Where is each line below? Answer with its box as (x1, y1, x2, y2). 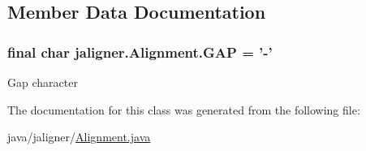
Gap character (7, 74, 78, 90)
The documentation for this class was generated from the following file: (7, 101, 360, 118)
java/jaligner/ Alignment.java (7, 128, 151, 145)
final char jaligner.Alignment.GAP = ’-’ (7, 41, 273, 62)
